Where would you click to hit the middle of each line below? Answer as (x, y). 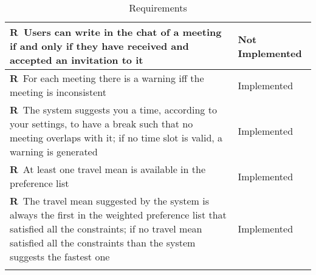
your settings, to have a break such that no (101, 124)
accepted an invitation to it (77, 60)
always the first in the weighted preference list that (118, 215)
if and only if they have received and (99, 46)
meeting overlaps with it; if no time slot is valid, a (116, 137)
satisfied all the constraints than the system (103, 243)
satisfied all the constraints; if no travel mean (106, 229)
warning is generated (54, 151)
